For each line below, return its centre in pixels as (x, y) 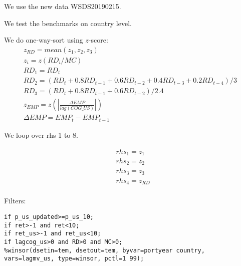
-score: (98, 40)
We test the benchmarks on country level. (68, 23)
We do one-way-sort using (44, 40)
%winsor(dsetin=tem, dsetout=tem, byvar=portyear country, (104, 250)
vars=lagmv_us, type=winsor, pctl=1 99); (74, 259)
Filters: (15, 201)
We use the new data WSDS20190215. (63, 6)
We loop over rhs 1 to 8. (41, 135)
